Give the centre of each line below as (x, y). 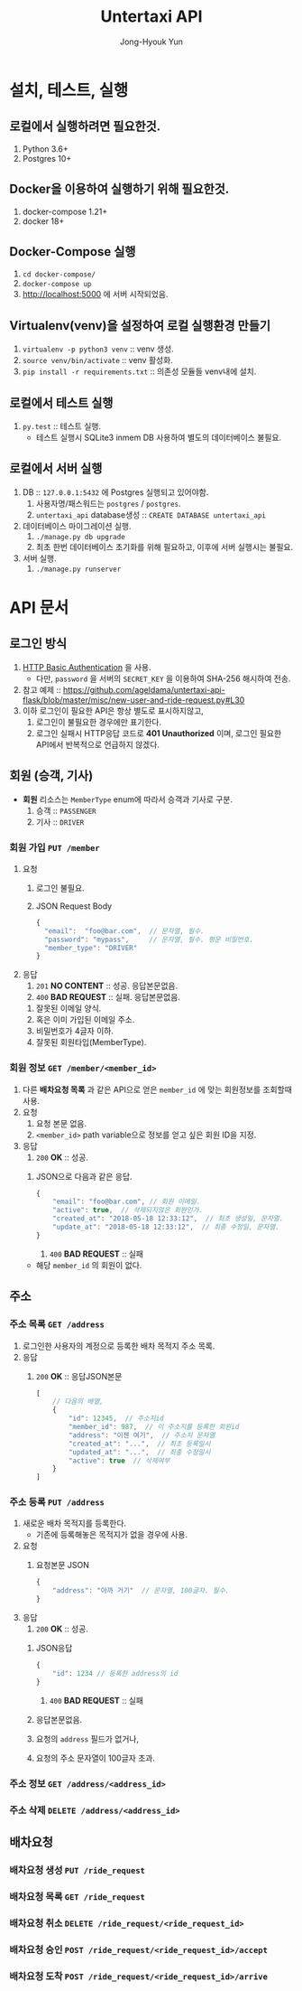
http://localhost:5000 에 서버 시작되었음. (95, 294)
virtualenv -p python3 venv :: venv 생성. (98, 349)
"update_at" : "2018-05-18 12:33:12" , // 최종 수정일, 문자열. (166, 1227)
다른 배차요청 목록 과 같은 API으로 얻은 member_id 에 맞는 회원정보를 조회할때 (157, 1089)
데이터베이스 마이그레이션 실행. (77, 526)
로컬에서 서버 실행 (56, 468)
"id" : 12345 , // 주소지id (116, 1419)
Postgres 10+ (47, 158)
